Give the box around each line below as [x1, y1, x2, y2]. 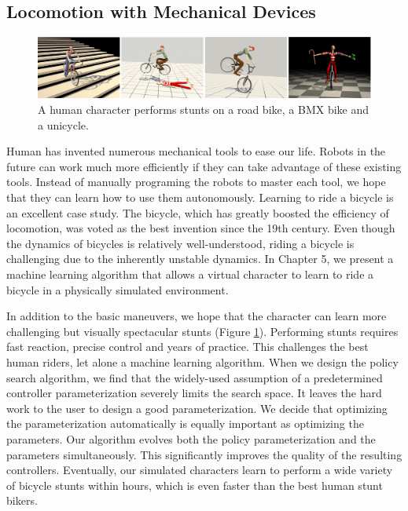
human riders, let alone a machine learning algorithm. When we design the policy [6, 353, 399, 370]
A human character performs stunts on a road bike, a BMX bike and [38, 101, 369, 118]
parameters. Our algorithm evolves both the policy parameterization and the [6, 430, 376, 447]
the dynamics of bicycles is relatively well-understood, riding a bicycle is [6, 235, 355, 251]
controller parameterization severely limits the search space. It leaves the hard [6, 385, 382, 401]
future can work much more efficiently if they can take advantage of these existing [6, 158, 402, 174]
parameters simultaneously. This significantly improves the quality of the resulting [6, 446, 402, 462]
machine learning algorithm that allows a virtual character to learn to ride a [6, 265, 374, 282]
